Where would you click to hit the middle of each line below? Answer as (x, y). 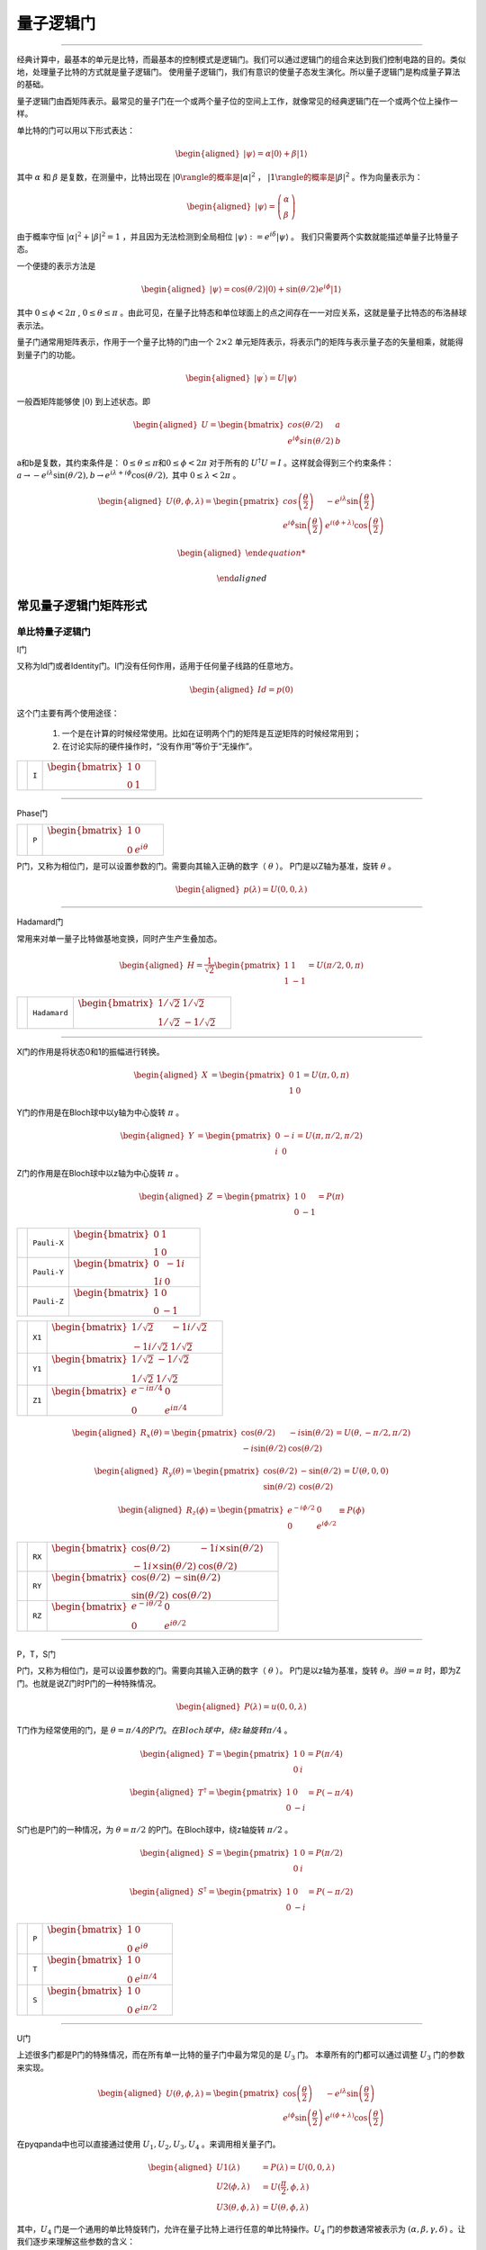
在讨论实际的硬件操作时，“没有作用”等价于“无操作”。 (159, 746)
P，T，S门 (36, 1654)
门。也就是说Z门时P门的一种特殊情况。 (89, 1683)
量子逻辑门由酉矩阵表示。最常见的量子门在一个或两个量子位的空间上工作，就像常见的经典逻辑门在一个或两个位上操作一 (237, 101)
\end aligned (242, 578)
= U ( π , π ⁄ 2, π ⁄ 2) (330, 1136)
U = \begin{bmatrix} (243, 425)
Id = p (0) (276, 689)
